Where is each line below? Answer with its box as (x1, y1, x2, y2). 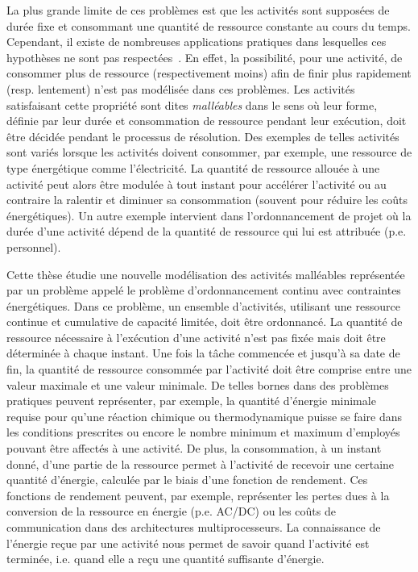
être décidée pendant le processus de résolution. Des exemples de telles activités (6, 127, 399, 144)
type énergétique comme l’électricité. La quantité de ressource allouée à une (6, 159, 380, 176)
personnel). (6, 238, 61, 255)
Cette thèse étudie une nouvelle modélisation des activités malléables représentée (6, 265, 405, 282)
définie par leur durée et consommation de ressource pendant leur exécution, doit (6, 112, 407, 129)
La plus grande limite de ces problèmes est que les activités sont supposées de (6, 2, 390, 18)
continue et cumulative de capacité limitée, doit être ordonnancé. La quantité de (6, 313, 403, 330)
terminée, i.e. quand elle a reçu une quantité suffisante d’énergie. (6, 550, 325, 567)
